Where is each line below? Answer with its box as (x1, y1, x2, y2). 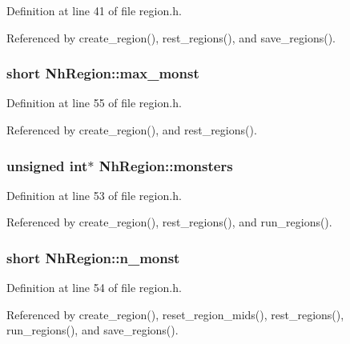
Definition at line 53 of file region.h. (6, 186, 182, 203)
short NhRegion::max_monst (6, 63, 199, 83)
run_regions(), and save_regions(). (6, 322, 179, 338)
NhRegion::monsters (99, 155, 233, 175)
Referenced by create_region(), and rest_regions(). (6, 122, 257, 138)
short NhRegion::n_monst (6, 247, 180, 267)
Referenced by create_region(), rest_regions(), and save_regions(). (6, 29, 336, 46)
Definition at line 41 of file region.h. (6, 2, 182, 18)
